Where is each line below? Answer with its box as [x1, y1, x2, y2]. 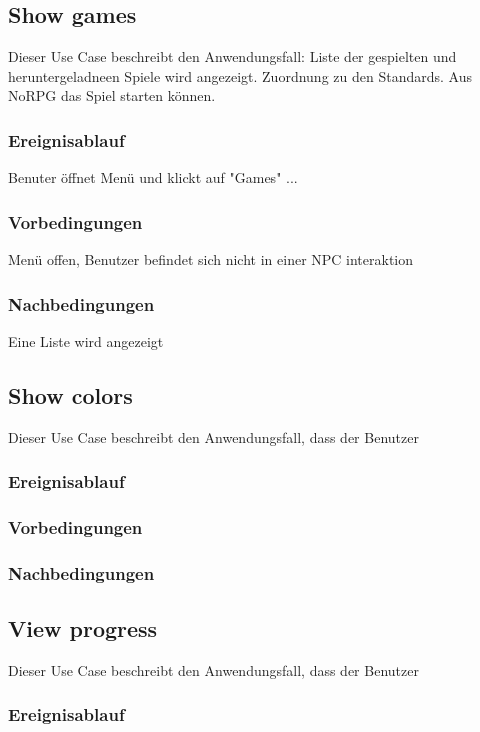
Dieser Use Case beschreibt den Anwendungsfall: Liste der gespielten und [8, 46, 457, 67]
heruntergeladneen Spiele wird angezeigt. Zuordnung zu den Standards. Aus [8, 65, 472, 86]
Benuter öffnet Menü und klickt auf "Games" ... [8, 167, 298, 188]
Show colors [8, 379, 133, 410]
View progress [8, 613, 158, 644]
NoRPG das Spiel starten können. [8, 85, 216, 106]
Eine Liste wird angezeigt [8, 330, 164, 351]
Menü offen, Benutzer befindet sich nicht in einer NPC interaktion [8, 249, 414, 270]
